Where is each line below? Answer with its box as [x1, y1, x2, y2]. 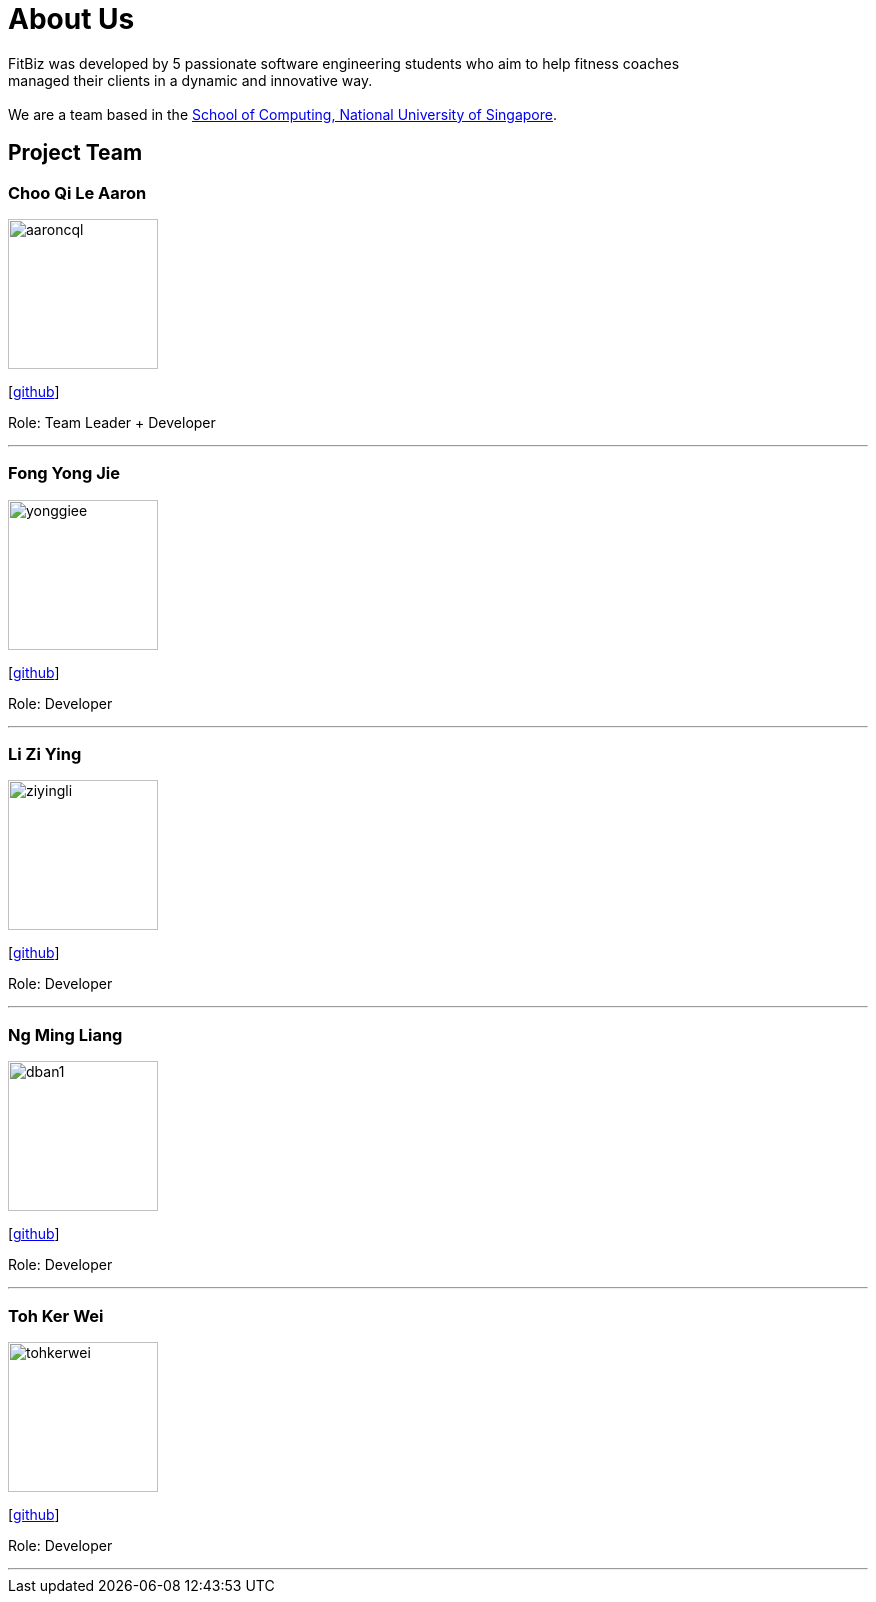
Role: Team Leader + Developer [8, 413, 216, 431]
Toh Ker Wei [8, 1305, 104, 1326]
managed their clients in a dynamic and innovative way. [8, 71, 373, 89]
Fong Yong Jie [8, 463, 120, 484]
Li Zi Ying [8, 744, 82, 765]
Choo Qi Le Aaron [8, 182, 147, 203]
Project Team [8, 140, 143, 166]
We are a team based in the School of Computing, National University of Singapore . [8, 105, 558, 123]
